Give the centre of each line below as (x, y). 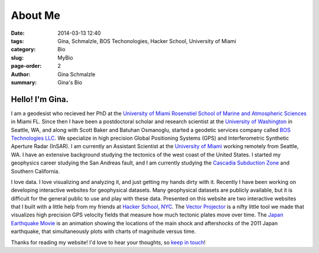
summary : (24, 82)
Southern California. (35, 171)
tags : (17, 41)
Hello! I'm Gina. (40, 99)
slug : (17, 57)
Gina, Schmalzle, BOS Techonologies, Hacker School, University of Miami (147, 41)
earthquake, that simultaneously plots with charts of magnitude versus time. (103, 231)
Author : (21, 74)
